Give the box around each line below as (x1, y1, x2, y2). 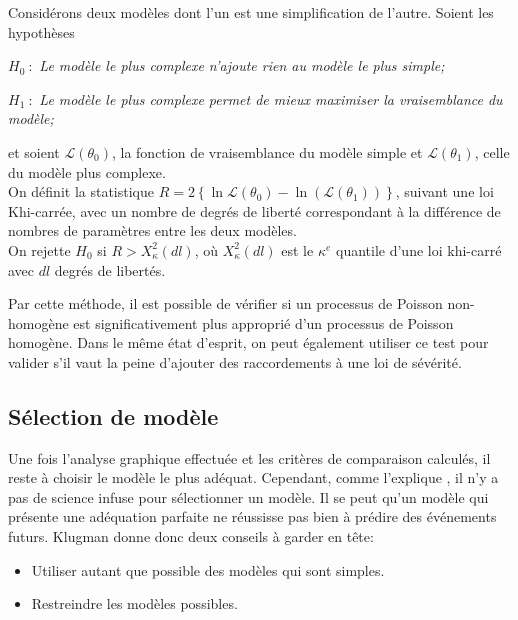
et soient (8, 141, 60, 162)
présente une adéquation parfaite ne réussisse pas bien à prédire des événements (8, 506, 497, 527)
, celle (474, 141, 510, 162)
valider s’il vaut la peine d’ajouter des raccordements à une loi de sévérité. (8, 351, 462, 372)
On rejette (8, 239, 71, 260)
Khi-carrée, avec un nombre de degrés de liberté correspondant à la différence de (8, 200, 501, 221)
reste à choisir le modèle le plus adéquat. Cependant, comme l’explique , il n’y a (8, 467, 499, 488)
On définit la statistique (8, 181, 155, 202)
